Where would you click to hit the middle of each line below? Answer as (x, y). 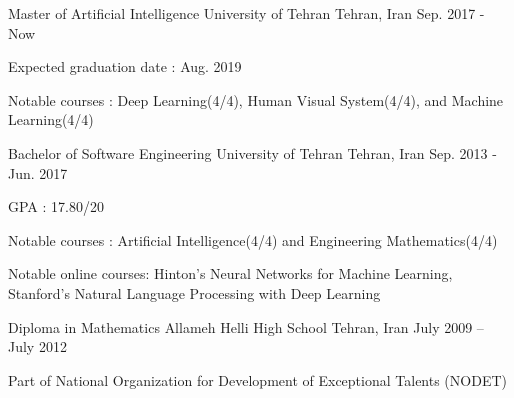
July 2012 (37, 346)
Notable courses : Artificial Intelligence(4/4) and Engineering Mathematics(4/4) (253, 239)
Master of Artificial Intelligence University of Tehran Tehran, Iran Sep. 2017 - (246, 13)
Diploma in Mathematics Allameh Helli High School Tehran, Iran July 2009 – (246, 326)
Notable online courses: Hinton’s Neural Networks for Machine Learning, (230, 273)
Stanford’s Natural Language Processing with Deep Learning (194, 292)
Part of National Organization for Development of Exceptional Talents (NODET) (257, 379)
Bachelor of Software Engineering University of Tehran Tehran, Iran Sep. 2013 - (252, 152)
